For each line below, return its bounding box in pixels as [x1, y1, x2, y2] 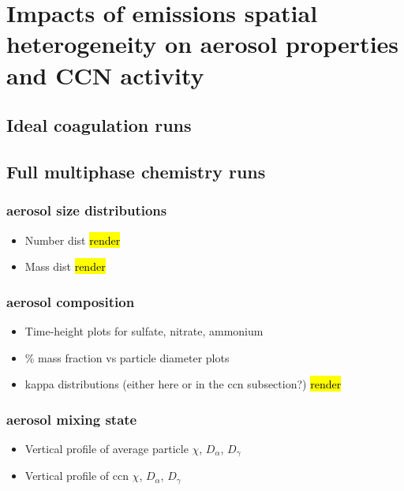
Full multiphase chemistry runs [6, 159, 266, 183]
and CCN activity [6, 58, 204, 91]
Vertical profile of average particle [24, 440, 189, 456]
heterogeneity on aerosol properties [6, 28, 399, 60]
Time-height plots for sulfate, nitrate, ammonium [24, 322, 264, 339]
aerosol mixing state [6, 409, 137, 429]
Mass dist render [24, 258, 106, 275]
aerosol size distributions [6, 201, 167, 220]
